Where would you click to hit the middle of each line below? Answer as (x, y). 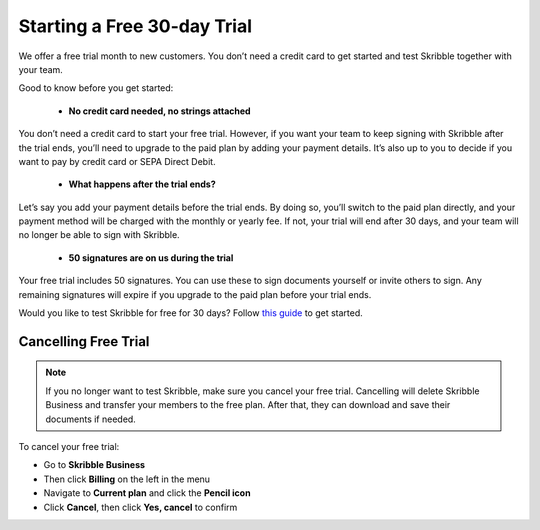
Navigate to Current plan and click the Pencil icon (147, 493)
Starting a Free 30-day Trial (135, 26)
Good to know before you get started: (96, 88)
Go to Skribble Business (94, 465)
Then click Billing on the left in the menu (126, 479)
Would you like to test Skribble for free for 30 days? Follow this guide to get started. (191, 313)
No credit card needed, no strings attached (159, 111)
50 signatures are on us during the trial (151, 257)
